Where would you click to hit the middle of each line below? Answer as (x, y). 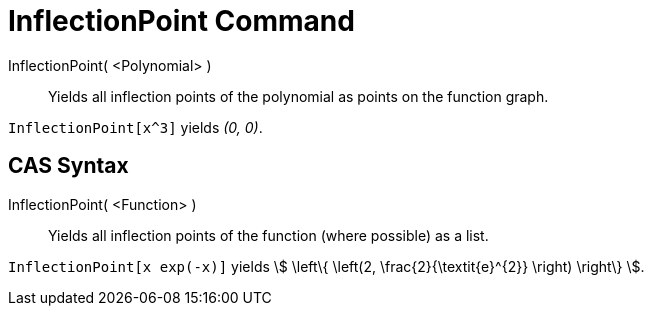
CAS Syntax (68, 166)
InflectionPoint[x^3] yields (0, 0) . (135, 127)
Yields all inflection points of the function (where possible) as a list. (268, 235)
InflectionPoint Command (181, 21)
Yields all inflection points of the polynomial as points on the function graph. (298, 96)
